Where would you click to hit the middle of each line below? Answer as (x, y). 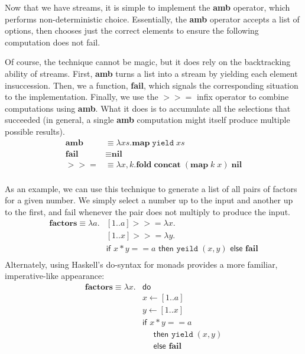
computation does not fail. (53, 42)
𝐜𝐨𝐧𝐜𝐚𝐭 (167, 165)
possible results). (35, 131)
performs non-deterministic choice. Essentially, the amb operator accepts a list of (152, 19)
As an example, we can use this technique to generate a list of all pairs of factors (151, 188)
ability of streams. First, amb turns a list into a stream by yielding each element (151, 73)
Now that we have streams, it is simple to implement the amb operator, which (147, 7)
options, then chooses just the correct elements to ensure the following (132, 30)
